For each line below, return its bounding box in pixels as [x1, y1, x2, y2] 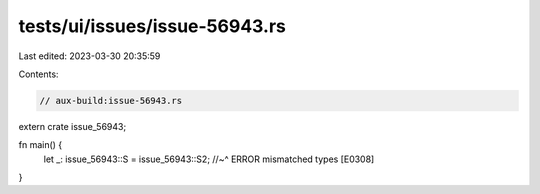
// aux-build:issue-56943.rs [39, 95, 183, 106]
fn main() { [18, 139, 63, 151]
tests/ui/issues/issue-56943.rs [18, 15, 287, 37]
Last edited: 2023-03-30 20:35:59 [18, 50, 161, 62]
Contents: [18, 68, 59, 80]
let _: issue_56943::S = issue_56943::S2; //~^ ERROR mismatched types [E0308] [43, 153, 375, 165]
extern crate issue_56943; [18, 120, 127, 132]
